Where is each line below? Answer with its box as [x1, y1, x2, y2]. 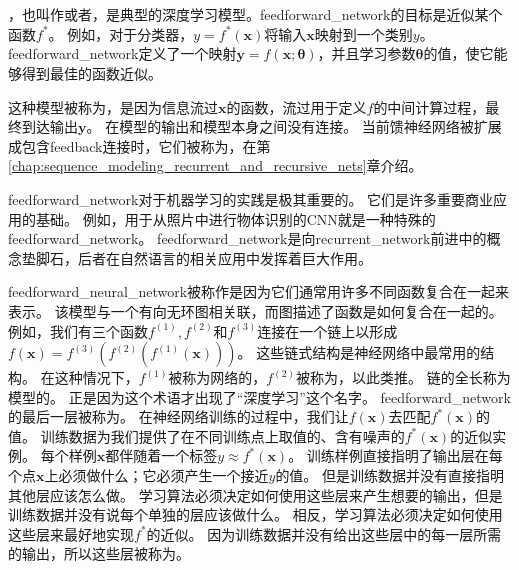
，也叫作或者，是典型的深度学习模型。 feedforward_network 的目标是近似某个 [8, 4, 503, 25]
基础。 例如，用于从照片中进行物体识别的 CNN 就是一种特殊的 [35, 208, 436, 229]
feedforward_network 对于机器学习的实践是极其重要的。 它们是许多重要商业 [8, 188, 494, 209]
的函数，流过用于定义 [226, 96, 367, 117]
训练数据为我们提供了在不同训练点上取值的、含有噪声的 [40, 425, 405, 446]
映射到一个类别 [314, 23, 413, 44]
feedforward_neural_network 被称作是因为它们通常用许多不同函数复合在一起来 [8, 281, 510, 302]
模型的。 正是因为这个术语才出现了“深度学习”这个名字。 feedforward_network [8, 386, 511, 407]
